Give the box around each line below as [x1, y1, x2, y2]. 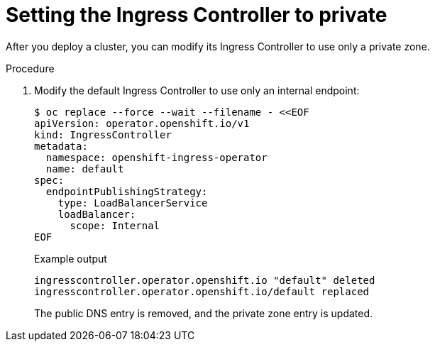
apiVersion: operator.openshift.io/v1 [34, 117, 250, 129]
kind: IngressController [34, 128, 172, 141]
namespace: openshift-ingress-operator [45, 151, 268, 163]
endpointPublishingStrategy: [45, 185, 208, 197]
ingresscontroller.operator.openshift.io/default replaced [34, 285, 370, 297]
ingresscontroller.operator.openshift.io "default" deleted [34, 274, 375, 286]
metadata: [34, 140, 88, 152]
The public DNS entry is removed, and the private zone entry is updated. [34, 307, 373, 319]
